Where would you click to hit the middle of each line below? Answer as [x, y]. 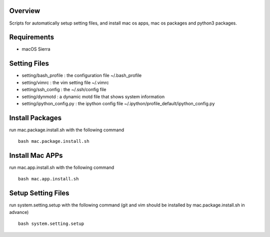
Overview [25, 11]
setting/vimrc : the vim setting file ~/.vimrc [65, 82]
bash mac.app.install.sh [48, 179]
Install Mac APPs [36, 156]
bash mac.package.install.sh [54, 141]
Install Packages [35, 118]
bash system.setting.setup [51, 224]
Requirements [32, 37]
